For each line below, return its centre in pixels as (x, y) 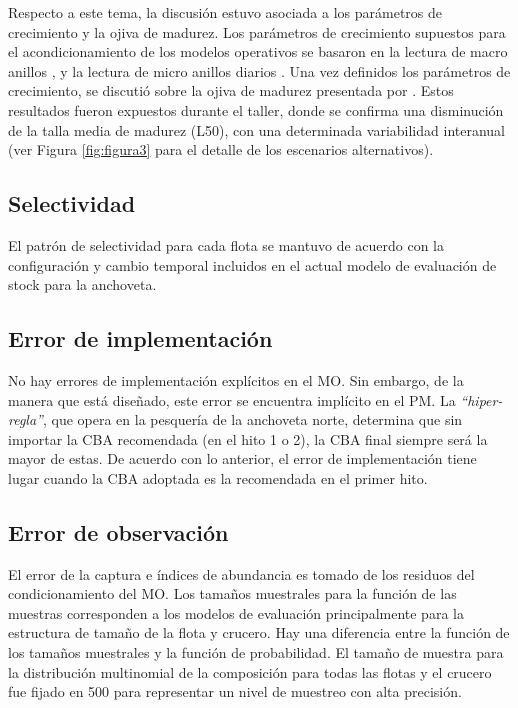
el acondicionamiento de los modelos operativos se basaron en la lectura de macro (258, 51)
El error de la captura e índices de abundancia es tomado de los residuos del (241, 573)
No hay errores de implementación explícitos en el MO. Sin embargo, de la (236, 379)
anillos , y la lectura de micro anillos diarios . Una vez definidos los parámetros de (259, 70)
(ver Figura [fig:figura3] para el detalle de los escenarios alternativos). (221, 149)
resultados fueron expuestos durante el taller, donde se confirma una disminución (256, 109)
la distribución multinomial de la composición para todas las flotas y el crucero (250, 671)
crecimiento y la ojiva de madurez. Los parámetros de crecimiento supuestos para (257, 31)
